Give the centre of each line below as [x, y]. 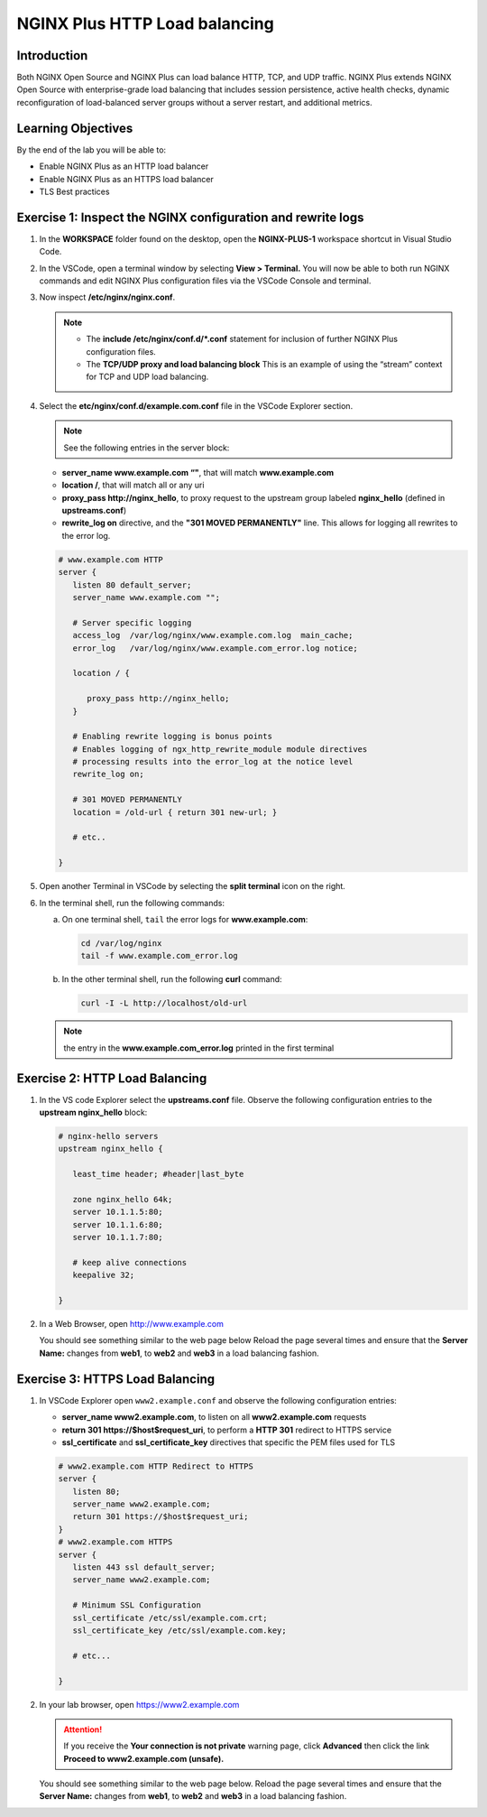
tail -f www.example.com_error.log [159, 956]
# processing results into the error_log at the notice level [213, 762]
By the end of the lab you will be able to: [92, 150]
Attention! [83, 1729]
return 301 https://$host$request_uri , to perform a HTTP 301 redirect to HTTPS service [227, 1430]
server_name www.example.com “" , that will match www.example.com [198, 472]
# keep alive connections [130, 1262]
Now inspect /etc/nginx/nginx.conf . [107, 297]
